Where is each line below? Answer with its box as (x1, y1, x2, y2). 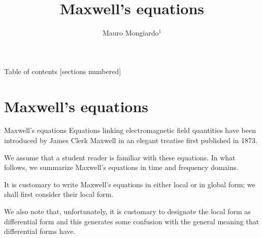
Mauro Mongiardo (102, 27, 159, 38)
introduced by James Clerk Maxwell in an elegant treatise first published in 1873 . (4, 135, 257, 146)
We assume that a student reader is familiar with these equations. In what (4, 152, 236, 162)
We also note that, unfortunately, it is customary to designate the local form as (4, 206, 251, 216)
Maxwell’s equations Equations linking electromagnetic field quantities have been (4, 125, 256, 135)
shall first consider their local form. (4, 189, 114, 199)
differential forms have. (4, 226, 76, 236)
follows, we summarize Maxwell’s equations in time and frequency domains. (4, 162, 239, 173)
